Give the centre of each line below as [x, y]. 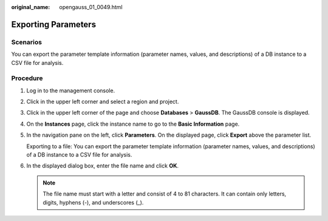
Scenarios [27, 42]
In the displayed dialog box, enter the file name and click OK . [103, 166]
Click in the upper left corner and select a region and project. [103, 102]
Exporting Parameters [54, 24]
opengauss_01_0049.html [91, 7]
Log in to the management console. [71, 90]
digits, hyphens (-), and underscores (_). [93, 202]
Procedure [27, 78]
